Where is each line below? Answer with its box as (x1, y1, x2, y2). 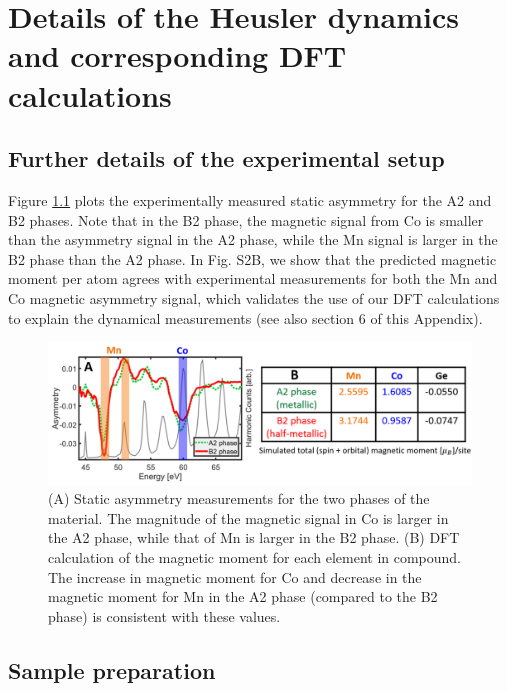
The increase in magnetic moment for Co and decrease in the (48, 566, 422, 587)
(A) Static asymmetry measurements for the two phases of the (48, 488, 430, 509)
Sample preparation (8, 654, 216, 685)
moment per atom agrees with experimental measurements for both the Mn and (8, 268, 498, 289)
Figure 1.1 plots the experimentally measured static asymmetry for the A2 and (8, 189, 492, 210)
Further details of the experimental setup (8, 143, 445, 174)
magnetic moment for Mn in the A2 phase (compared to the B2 (48, 586, 438, 607)
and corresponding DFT (8, 35, 347, 76)
